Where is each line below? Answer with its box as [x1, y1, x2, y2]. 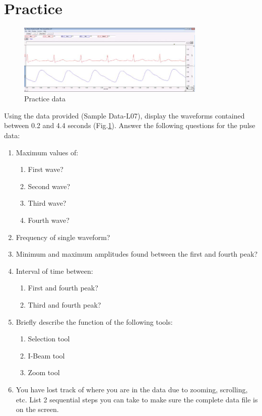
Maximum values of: [16, 147, 79, 157]
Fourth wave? [28, 215, 70, 225]
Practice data [24, 93, 65, 104]
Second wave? [28, 181, 71, 191]
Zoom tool [28, 367, 60, 378]
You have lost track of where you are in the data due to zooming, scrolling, [16, 384, 248, 394]
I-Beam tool [28, 350, 65, 361]
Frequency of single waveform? [16, 231, 110, 242]
